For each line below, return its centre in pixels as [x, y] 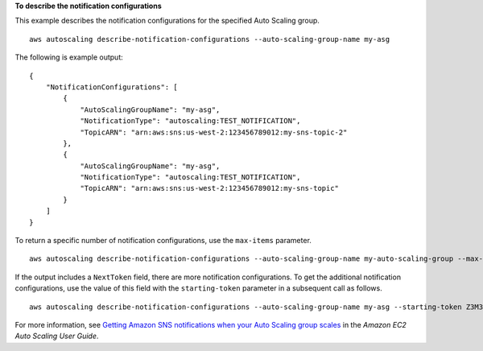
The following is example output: [69, 57]
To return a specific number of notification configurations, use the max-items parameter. [163, 241]
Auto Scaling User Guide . [57, 336]
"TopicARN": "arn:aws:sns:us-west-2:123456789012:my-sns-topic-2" [214, 132]
